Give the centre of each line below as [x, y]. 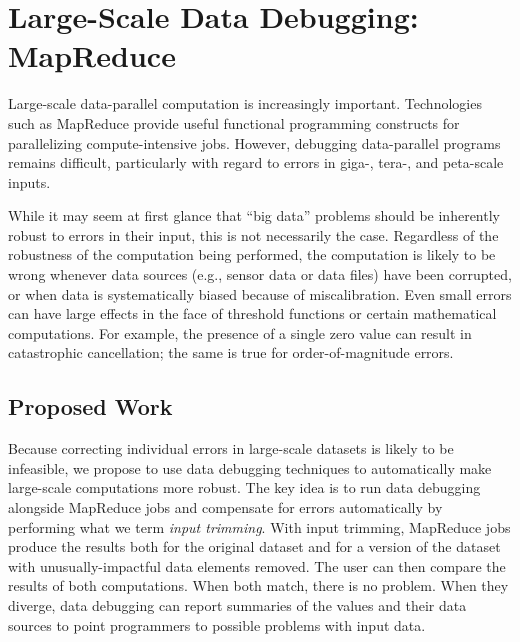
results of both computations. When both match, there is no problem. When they [258, 585]
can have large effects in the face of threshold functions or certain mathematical [252, 313]
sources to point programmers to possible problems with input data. [217, 624]
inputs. [29, 181]
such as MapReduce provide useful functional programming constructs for [234, 122]
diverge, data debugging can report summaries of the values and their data [237, 604]
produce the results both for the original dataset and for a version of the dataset [254, 546]
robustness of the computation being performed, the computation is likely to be [252, 254]
